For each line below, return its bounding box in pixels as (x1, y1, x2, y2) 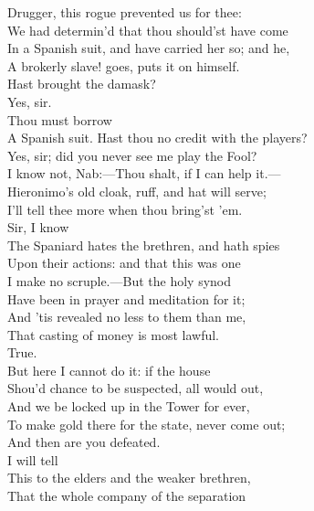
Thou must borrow (7, 110, 112, 129)
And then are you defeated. (7, 432, 161, 452)
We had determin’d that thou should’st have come (7, 20, 288, 39)
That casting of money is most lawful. (7, 325, 219, 344)
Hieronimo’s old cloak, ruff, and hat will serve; (7, 181, 267, 200)
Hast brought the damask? (7, 74, 156, 93)
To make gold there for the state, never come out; (7, 414, 286, 433)
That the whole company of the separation (7, 486, 246, 506)
